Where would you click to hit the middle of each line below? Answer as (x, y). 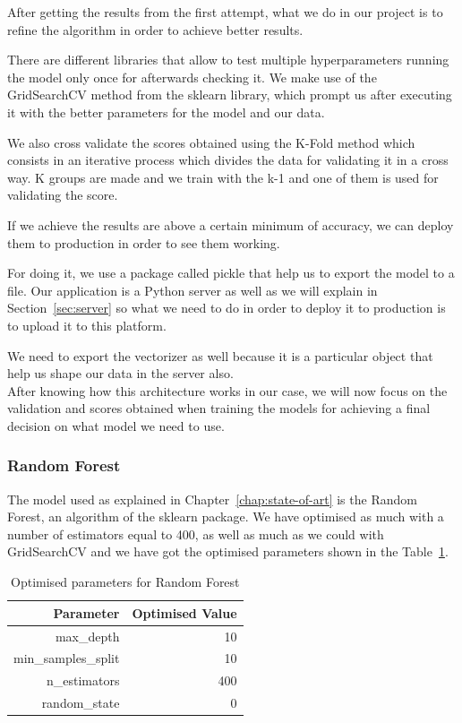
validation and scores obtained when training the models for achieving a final (219, 408)
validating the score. (63, 195)
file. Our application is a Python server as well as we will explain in (192, 290)
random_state (81, 703)
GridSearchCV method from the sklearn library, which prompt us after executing (230, 95)
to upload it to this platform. (87, 325)
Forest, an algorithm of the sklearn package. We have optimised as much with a (226, 516)
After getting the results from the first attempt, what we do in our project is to (225, 12)
